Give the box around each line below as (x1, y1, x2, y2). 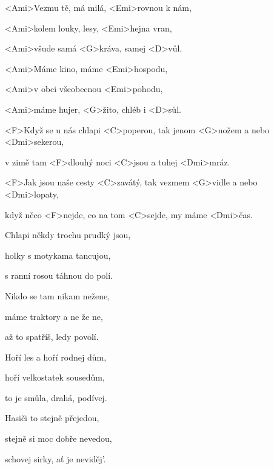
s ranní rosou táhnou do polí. (5, 269, 113, 282)
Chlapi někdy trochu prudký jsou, (5, 228, 131, 241)
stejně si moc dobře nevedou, (5, 432, 112, 445)
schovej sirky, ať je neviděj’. (5, 452, 106, 465)
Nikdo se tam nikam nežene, (5, 289, 110, 302)
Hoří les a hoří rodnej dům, (5, 350, 107, 363)
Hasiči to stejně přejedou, (5, 411, 99, 424)
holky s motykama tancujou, (5, 248, 111, 261)
